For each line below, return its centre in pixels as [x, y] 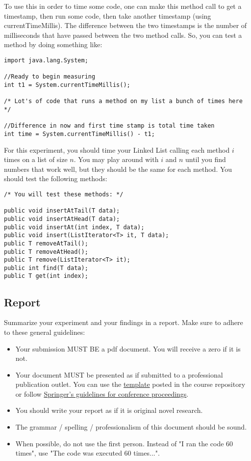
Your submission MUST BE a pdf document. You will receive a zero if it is [128, 348]
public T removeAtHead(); [46, 252]
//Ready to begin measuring [50, 77]
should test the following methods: [56, 178]
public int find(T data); [46, 268]
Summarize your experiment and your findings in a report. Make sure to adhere [124, 322]
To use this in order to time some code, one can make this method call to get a [123, 6]
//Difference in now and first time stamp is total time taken [109, 126]
